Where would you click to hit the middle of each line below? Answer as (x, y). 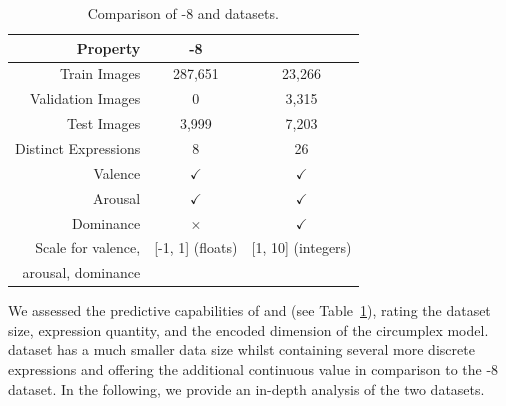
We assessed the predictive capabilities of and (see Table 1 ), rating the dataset (249, 310)
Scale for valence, (88, 247)
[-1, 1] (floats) (196, 247)
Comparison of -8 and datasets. (183, 13)
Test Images (103, 123)
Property (108, 47)
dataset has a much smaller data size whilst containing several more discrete (241, 349)
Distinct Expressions (78, 147)
